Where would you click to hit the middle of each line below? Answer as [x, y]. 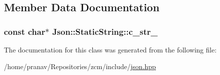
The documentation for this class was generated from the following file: [110, 50]
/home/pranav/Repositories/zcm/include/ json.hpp [80, 66]
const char [25, 31]
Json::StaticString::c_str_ [105, 31]
